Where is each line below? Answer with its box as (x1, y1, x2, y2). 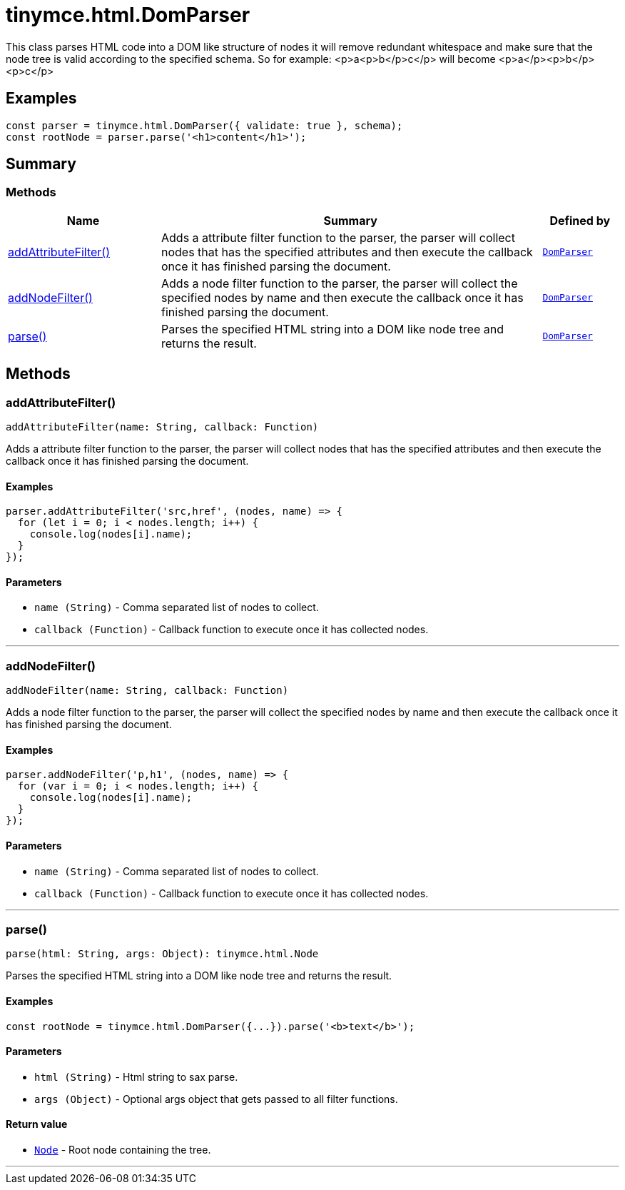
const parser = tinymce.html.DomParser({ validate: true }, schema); (6, 119, 403, 131)
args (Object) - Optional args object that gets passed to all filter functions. (34, 1092, 398, 1105)
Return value (6, 1118, 68, 1131)
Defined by (549, 213, 611, 228)
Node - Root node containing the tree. (34, 1144, 211, 1156)
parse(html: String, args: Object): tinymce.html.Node (6, 948, 319, 960)
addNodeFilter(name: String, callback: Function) (6, 685, 289, 697)
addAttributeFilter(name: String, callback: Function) (6, 421, 319, 433)
